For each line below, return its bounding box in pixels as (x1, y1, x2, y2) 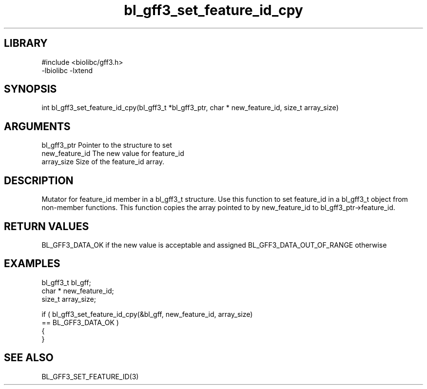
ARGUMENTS (4, 120, 71, 133)
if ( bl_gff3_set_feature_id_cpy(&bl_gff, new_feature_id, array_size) (41, 310, 253, 318)
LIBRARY (4, 37, 48, 50)
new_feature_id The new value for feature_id (41, 149, 184, 158)
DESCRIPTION (4, 174, 74, 187)
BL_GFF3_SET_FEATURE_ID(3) (41, 372, 139, 381)
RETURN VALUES (4, 220, 89, 233)
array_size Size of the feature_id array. (41, 157, 165, 166)
